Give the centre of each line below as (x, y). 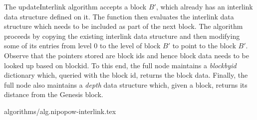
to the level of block (130, 46)
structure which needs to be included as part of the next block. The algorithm (124, 26)
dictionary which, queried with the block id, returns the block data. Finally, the (126, 75)
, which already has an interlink (204, 6)
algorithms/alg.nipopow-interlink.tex (60, 111)
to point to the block (204, 46)
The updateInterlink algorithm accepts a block (75, 6)
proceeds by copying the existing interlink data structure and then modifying (122, 36)
